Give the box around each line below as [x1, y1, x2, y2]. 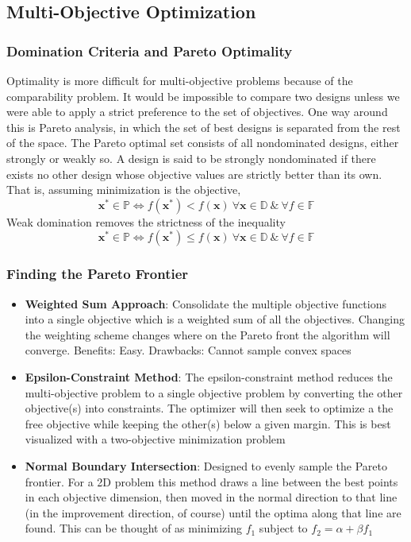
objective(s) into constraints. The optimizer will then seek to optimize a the [25, 400, 394, 416]
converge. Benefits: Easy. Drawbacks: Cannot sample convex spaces [25, 342, 351, 358]
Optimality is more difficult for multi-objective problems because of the [6, 72, 353, 88]
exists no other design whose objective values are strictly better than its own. [6, 165, 382, 182]
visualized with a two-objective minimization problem [25, 431, 286, 447]
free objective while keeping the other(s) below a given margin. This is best [25, 415, 391, 432]
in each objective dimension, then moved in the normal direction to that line [25, 489, 398, 505]
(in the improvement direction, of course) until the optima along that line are [25, 504, 401, 521]
